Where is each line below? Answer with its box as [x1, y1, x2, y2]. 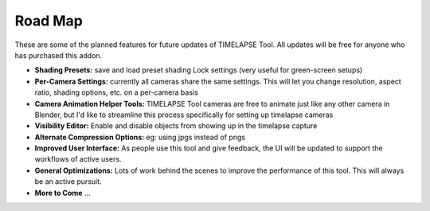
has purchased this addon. [14, 50, 103, 60]
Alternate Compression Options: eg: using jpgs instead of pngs [34, 132, 246, 142]
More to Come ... [34, 188, 91, 197]
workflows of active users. [34, 154, 122, 164]
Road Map [14, 12, 84, 29]
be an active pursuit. [34, 177, 103, 186]
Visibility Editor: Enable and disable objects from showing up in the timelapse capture [34, 121, 318, 131]
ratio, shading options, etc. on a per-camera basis [34, 88, 198, 97]
